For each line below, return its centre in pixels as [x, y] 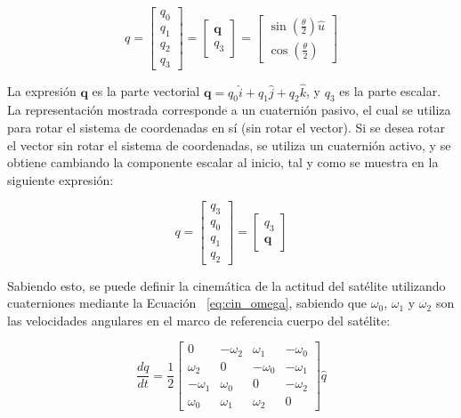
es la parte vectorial [146, 91]
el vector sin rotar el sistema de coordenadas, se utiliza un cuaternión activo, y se [229, 145]
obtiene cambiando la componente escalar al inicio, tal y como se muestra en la [223, 162]
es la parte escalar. [390, 91]
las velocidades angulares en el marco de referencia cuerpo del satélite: [199, 320]
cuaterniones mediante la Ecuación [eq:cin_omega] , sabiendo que [187, 303]
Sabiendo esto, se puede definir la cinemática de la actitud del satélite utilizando [226, 285]
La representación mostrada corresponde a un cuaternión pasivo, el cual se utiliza [229, 110]
